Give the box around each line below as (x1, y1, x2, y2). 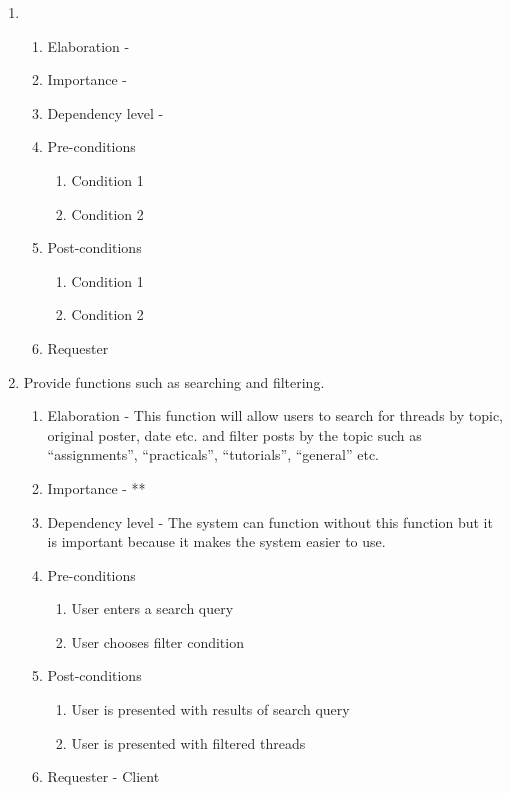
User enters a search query (71, 598, 234, 619)
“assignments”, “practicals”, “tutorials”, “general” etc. (47, 444, 380, 465)
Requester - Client (47, 766, 160, 787)
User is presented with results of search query (71, 699, 350, 720)
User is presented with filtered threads (71, 732, 306, 753)
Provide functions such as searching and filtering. (23, 371, 325, 392)
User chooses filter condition (71, 631, 244, 652)
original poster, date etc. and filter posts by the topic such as (47, 424, 422, 445)
